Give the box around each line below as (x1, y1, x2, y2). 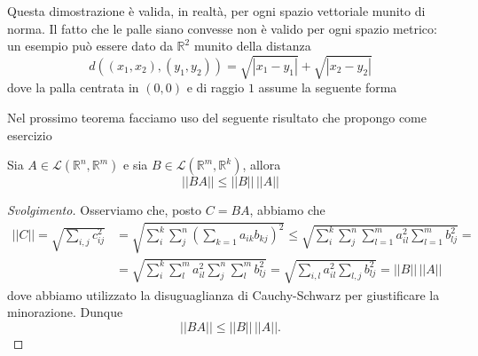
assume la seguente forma (258, 78, 397, 97)
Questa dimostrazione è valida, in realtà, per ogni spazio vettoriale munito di (7, 2, 426, 20)
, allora (242, 155, 281, 174)
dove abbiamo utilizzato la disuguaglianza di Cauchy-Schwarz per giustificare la (7, 285, 440, 304)
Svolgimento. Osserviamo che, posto (7, 201, 202, 219)
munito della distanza (193, 36, 311, 55)
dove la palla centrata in (7, 78, 139, 97)
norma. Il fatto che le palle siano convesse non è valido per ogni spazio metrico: (7, 19, 437, 37)
